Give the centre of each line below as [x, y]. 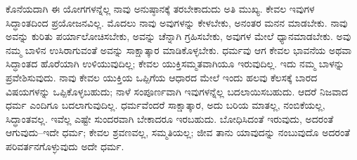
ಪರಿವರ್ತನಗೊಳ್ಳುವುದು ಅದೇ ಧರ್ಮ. [65, 146]
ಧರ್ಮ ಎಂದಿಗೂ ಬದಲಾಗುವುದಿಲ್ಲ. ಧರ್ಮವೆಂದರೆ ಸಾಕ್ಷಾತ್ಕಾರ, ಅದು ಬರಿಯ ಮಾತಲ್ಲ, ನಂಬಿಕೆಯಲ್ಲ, [165, 105]
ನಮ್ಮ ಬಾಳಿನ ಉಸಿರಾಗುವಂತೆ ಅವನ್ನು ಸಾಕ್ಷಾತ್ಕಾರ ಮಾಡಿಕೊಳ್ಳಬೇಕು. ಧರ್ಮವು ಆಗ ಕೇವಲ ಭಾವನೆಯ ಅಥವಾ [179, 49]
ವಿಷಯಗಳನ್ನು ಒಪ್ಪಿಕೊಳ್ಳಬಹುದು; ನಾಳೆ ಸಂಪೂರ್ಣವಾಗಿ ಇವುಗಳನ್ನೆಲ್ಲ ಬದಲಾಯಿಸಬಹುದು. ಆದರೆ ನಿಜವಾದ [177, 91]
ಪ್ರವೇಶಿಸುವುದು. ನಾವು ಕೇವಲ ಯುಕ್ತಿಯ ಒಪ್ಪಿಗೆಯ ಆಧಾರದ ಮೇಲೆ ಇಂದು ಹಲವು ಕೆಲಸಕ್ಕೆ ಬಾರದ [162, 77]
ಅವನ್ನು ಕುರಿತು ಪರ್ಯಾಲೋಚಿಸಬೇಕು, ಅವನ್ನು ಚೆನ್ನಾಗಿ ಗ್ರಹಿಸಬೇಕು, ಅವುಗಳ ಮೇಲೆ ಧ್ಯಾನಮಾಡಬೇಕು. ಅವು [178, 36]
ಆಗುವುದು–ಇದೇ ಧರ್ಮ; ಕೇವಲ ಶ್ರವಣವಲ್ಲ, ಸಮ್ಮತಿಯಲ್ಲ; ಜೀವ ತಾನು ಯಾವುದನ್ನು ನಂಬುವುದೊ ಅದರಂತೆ [178, 132]
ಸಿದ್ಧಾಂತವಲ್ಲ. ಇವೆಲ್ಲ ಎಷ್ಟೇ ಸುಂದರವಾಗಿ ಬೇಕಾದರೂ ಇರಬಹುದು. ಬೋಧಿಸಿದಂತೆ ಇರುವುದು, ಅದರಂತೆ [170, 118]
